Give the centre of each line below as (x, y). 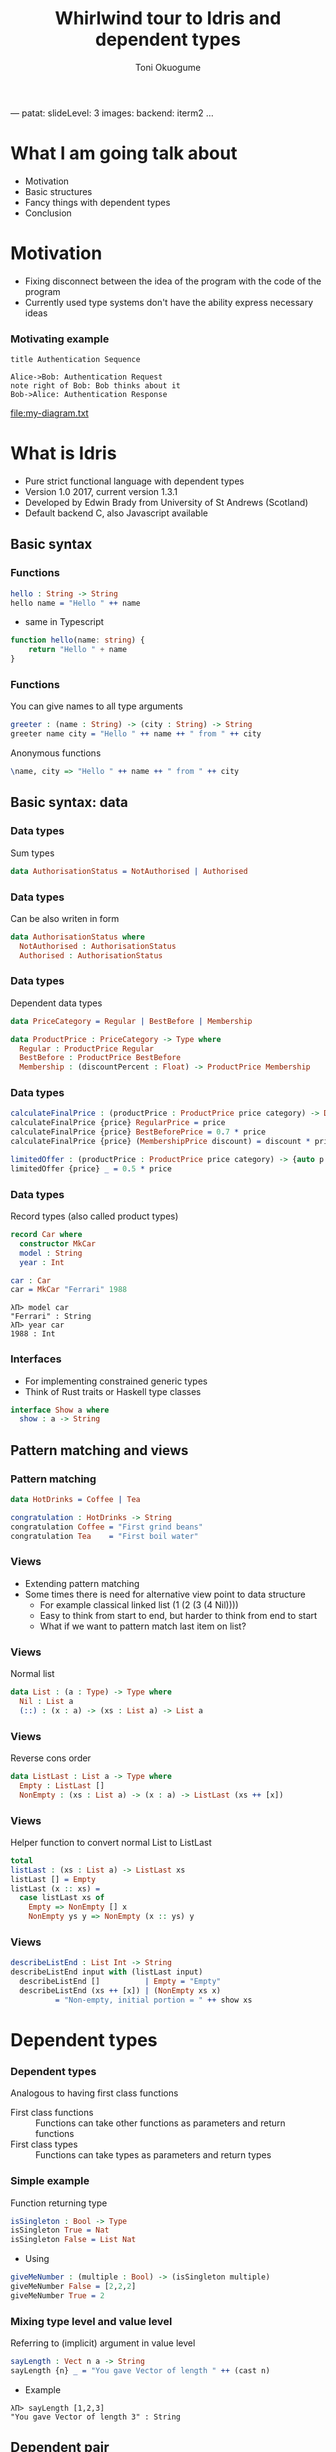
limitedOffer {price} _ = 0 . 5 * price (91, 1168)
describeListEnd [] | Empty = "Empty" (120, 1982)
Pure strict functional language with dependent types (134, 481)
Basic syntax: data (69, 802)
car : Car (31, 1280)
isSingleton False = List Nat (73, 2240)
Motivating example (60, 339)
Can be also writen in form (65, 918)
